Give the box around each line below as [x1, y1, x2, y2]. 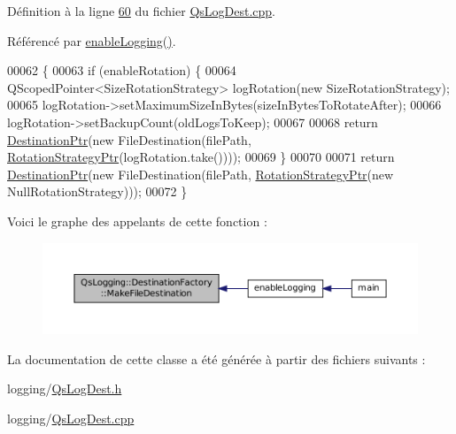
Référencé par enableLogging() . [7, 31, 176, 49]
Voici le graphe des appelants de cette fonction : [7, 211, 267, 230]
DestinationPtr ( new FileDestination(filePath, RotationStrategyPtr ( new [7, 164, 394, 183]
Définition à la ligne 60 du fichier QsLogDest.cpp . [7, 2, 275, 19]
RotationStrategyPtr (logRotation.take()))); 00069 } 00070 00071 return [7, 148, 395, 166]
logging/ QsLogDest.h [7, 379, 122, 398]
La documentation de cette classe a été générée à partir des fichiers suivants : [7, 349, 426, 368]
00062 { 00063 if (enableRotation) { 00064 [7, 61, 236, 80]
